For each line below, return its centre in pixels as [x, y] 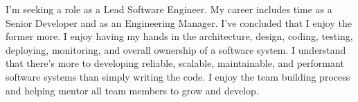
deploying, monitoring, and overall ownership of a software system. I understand [176, 49]
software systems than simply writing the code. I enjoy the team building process [178, 76]
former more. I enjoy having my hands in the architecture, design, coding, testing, [179, 36]
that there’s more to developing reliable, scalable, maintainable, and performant [175, 63]
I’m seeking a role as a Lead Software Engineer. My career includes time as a [169, 9]
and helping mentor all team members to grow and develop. [132, 90]
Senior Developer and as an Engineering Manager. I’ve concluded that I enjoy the [179, 22]
